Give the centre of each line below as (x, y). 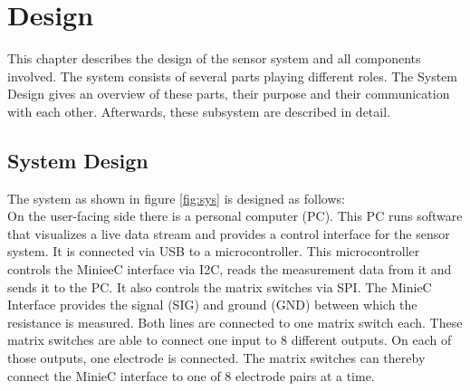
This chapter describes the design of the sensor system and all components (214, 58)
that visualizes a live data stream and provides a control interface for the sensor (229, 233)
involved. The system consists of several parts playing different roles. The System (233, 76)
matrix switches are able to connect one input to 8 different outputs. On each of (230, 340)
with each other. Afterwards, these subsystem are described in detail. (199, 111)
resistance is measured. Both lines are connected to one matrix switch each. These (235, 322)
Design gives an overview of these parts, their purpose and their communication (229, 94)
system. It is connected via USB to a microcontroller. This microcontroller (214, 251)
